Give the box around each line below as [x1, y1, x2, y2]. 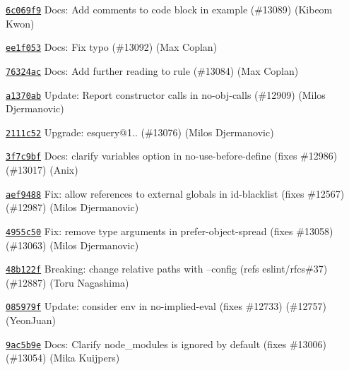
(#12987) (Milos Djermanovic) [6, 200, 139, 215]
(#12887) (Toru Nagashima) [6, 275, 129, 290]
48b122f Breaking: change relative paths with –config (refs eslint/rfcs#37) [6, 261, 328, 276]
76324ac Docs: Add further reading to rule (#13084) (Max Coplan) [6, 63, 299, 78]
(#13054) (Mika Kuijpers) [6, 350, 120, 365]
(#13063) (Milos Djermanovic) [6, 237, 139, 252]
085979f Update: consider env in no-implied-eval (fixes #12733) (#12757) [6, 299, 326, 314]
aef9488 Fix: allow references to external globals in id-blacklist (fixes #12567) [6, 186, 345, 201]
